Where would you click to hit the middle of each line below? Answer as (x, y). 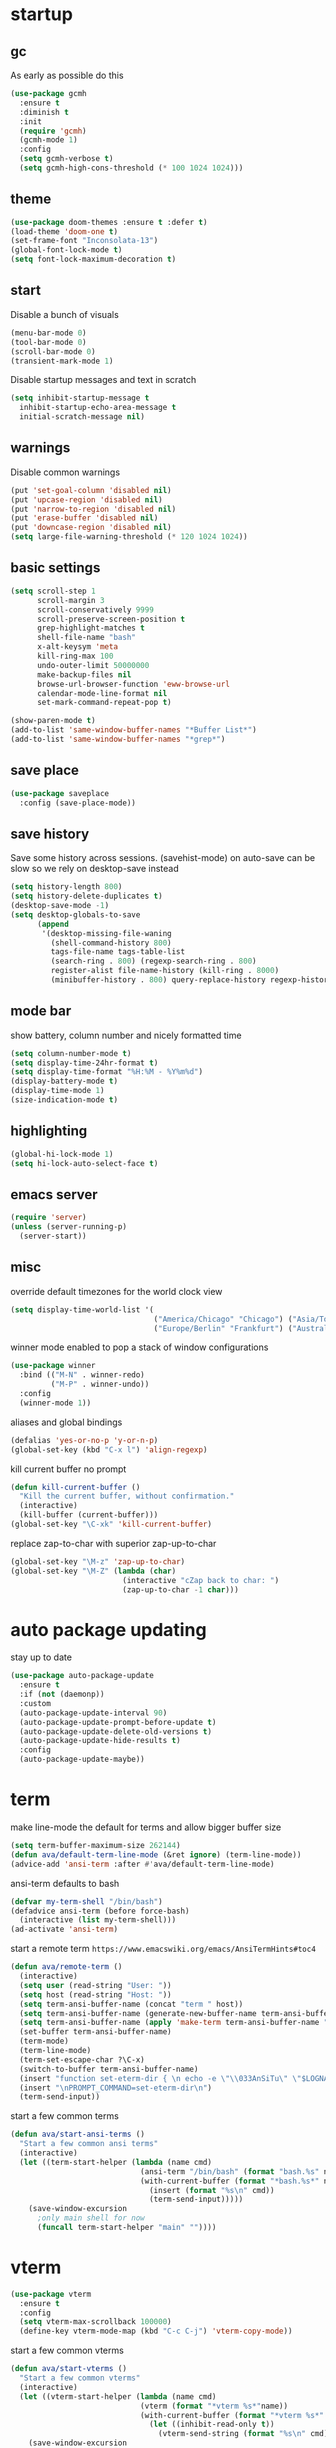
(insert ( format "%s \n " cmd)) (211, 2190)
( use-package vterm (51, 2294)
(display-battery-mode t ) (64, 1081)
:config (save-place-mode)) (78, 803)
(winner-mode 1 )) (55, 1403)
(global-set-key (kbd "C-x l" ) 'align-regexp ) (109, 1449)
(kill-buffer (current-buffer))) (89, 1515)
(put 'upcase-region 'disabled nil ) (86, 499)
